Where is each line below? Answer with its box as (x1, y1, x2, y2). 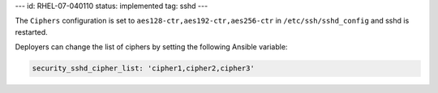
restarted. (15, 27, 48, 36)
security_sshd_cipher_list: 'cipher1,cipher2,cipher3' (32, 64, 255, 73)
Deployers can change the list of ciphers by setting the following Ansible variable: (15, 42, 288, 52)
